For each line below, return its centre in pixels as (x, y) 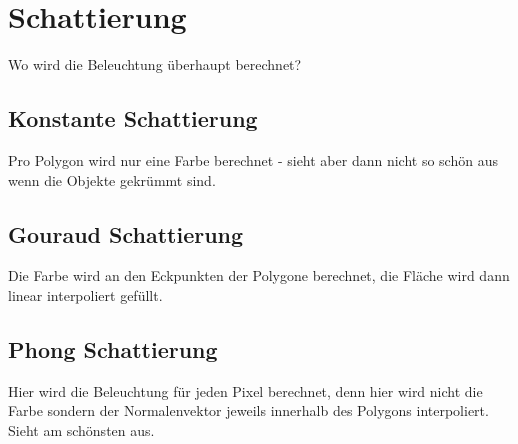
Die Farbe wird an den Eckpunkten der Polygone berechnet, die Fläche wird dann (259, 275)
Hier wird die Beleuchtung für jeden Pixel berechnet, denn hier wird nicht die (245, 390)
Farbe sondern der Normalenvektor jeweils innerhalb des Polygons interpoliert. (248, 410)
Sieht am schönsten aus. (81, 429)
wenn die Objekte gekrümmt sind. (112, 179)
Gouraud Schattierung (126, 233)
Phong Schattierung (113, 348)
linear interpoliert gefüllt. (85, 294)
